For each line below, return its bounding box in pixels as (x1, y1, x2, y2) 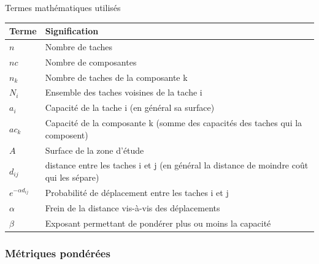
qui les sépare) (45, 171, 99, 184)
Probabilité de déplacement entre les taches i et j (45, 186, 229, 198)
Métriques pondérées (5, 245, 110, 260)
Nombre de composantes (45, 55, 137, 68)
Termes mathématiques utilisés (5, 1, 121, 13)
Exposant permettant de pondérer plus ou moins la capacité (45, 216, 271, 229)
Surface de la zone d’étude (45, 143, 144, 156)
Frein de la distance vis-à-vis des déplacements (45, 201, 220, 214)
